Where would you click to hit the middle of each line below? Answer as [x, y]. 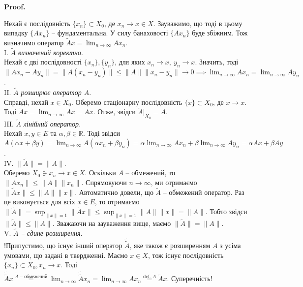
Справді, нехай [26, 102]
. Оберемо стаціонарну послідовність [127, 102]
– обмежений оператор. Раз [204, 192]
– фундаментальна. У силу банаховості [110, 33]
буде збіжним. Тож [220, 33]
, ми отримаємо [174, 182]
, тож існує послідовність [186, 255]
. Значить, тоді [217, 62]
